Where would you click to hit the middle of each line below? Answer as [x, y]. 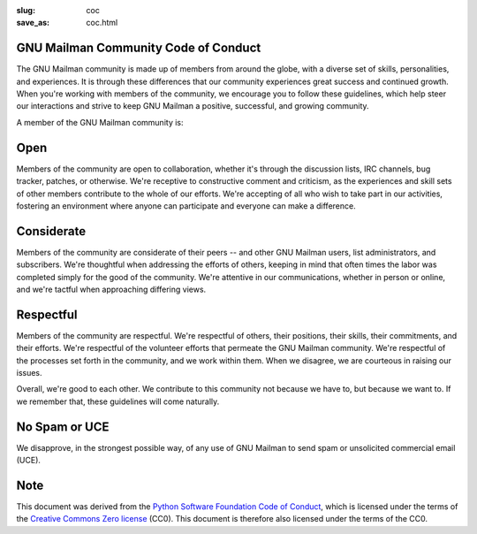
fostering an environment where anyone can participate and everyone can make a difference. [186, 206]
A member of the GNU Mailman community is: [100, 122]
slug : [26, 10]
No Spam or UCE [63, 427]
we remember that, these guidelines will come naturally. [118, 401]
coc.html [102, 23]
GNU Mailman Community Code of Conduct [139, 48]
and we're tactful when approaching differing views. [111, 290]
